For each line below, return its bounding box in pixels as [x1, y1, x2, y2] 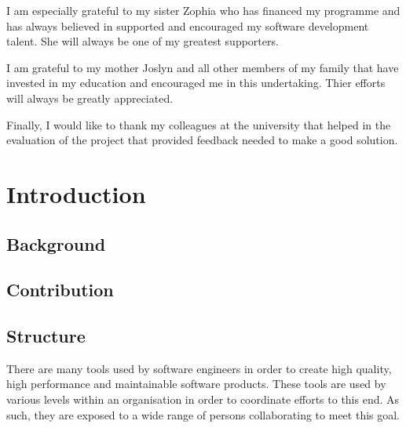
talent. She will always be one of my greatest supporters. [6, 33, 279, 49]
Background [6, 231, 106, 256]
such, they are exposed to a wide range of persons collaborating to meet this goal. [6, 406, 401, 423]
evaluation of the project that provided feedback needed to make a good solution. [6, 132, 398, 148]
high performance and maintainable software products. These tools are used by [6, 375, 386, 392]
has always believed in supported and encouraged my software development [6, 17, 369, 34]
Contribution [6, 277, 114, 302]
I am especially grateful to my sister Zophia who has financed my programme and [6, 2, 401, 18]
